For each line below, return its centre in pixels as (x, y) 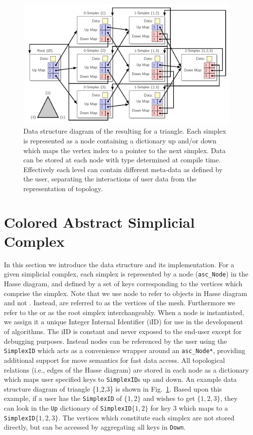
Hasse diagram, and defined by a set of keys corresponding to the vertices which (123, 284)
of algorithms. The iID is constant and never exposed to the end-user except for (123, 331)
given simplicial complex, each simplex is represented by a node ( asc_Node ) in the (126, 274)
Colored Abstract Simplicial (99, 222)
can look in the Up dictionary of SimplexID (68, 408)
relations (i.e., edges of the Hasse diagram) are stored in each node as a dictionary (126, 369)
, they (229, 398)
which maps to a (203, 408)
